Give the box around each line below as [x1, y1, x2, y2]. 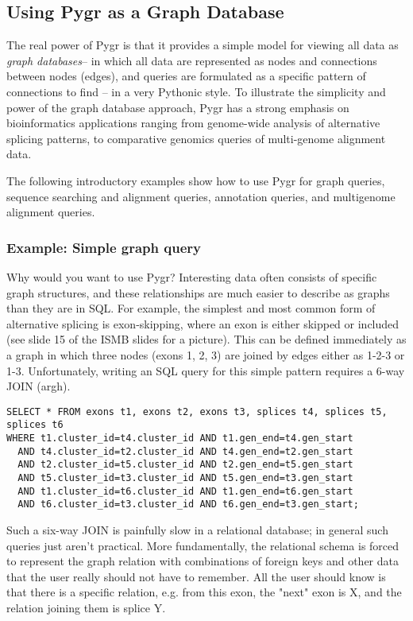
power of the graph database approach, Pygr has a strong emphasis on [6, 99, 349, 115]
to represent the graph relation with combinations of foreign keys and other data [6, 553, 399, 569]
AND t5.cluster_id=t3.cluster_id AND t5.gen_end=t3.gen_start [17, 472, 353, 483]
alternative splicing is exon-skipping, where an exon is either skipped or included [6, 315, 399, 332]
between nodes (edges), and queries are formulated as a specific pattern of [6, 68, 366, 84]
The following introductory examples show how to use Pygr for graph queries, [6, 172, 385, 188]
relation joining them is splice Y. [6, 599, 166, 615]
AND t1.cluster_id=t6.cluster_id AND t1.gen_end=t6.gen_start [17, 485, 353, 497]
